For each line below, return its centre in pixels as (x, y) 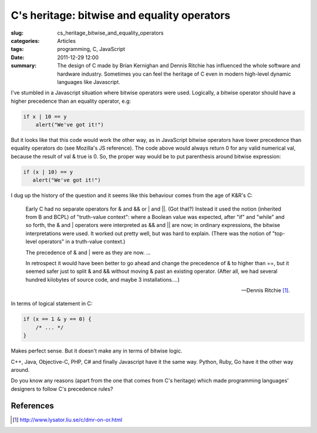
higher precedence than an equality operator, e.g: (71, 101)
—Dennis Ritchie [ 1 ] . (265, 290)
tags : (17, 49)
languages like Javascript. (89, 82)
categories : (25, 40)
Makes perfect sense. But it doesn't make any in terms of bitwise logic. (97, 351)
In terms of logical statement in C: (52, 304)
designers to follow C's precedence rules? (62, 389)
